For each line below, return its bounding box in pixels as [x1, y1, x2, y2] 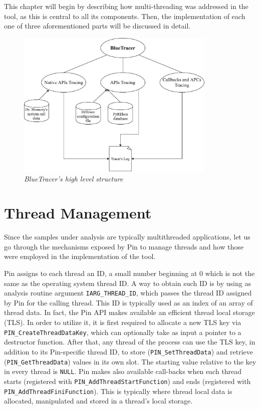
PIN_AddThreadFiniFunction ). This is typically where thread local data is [4, 385, 232, 396]
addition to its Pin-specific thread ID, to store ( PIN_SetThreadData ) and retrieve [4, 346, 253, 356]
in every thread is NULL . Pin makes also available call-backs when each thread [4, 366, 242, 376]
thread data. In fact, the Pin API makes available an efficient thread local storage [4, 307, 255, 317]
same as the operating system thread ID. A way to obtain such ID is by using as [4, 277, 251, 288]
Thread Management [4, 202, 152, 223]
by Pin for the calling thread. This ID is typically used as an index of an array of [4, 297, 253, 307]
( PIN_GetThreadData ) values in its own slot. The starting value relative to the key [4, 356, 256, 366]
